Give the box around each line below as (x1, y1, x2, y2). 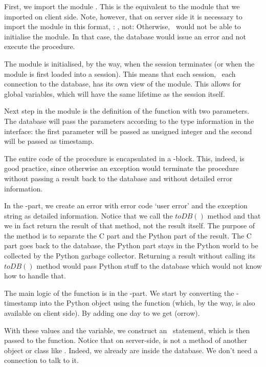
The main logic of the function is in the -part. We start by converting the (4, 287, 234, 298)
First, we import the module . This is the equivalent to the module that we (4, 1, 240, 11)
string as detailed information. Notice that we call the (4, 210, 173, 221)
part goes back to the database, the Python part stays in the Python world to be (4, 240, 258, 251)
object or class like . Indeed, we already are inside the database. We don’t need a (4, 344, 258, 355)
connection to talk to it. (4, 355, 79, 365)
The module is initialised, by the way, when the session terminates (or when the (4, 58, 255, 69)
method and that (207, 210, 261, 221)
